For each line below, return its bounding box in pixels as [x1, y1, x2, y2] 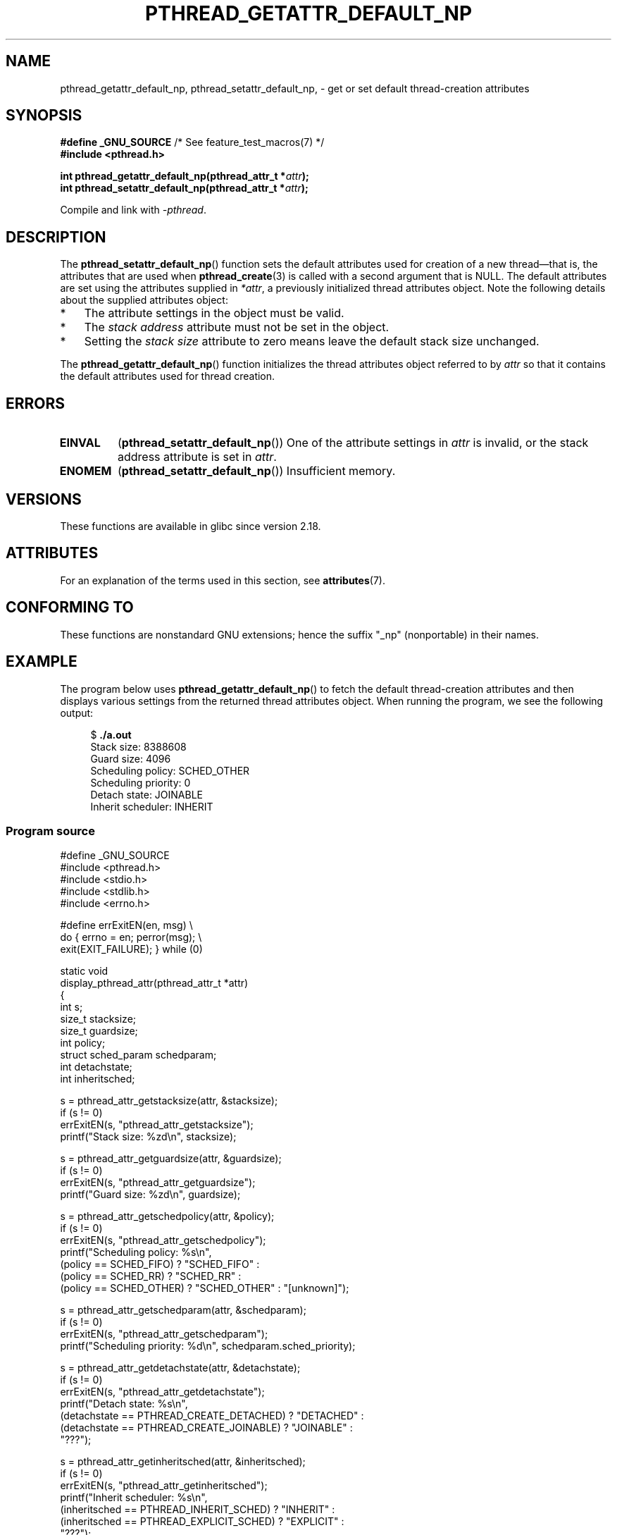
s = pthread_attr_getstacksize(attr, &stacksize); [60, 1095, 278, 1107]
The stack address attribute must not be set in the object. [84, 320, 389, 335]
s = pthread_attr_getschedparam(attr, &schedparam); [60, 1304, 306, 1317]
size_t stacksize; [60, 1013, 137, 1025]
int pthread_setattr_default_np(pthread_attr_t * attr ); [60, 182, 308, 195]
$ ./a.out [90, 728, 132, 741]
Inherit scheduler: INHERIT [90, 800, 213, 813]
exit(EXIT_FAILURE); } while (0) [60, 943, 203, 956]
